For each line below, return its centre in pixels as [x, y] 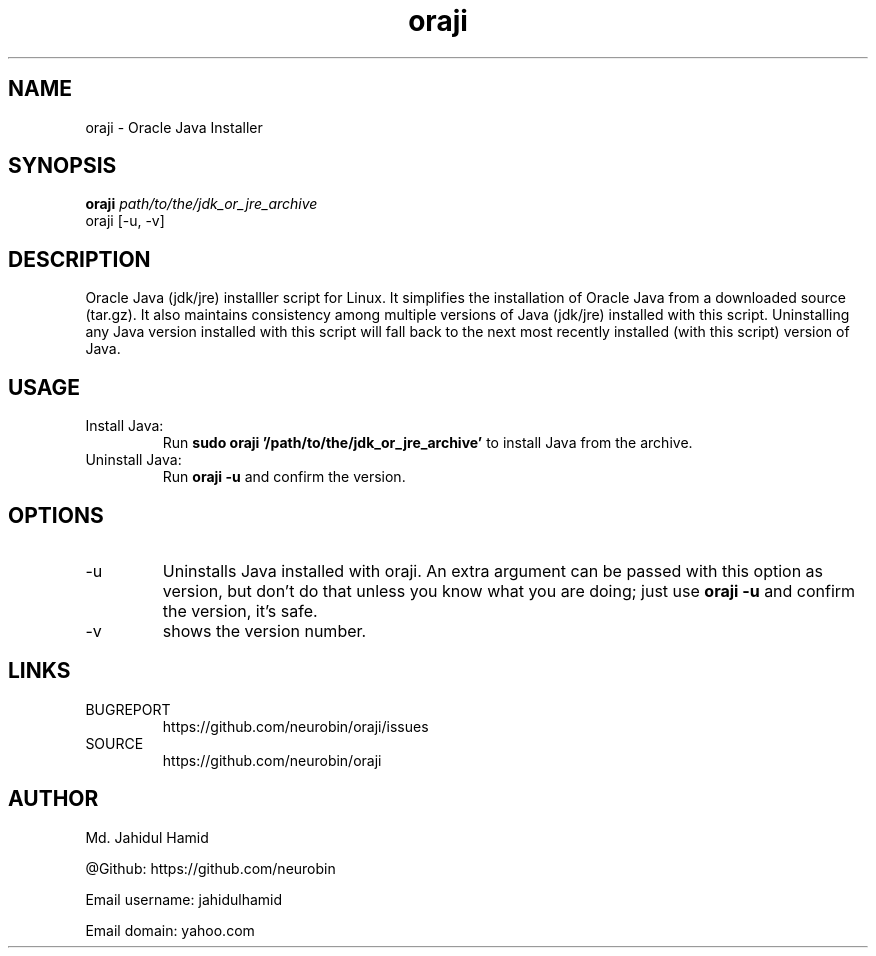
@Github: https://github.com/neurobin [210, 868]
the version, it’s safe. [240, 610]
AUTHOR [53, 799]
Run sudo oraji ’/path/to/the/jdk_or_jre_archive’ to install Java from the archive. [427, 443]
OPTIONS [56, 515]
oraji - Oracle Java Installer [174, 127]
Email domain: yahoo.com [170, 930]
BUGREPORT [128, 709]
